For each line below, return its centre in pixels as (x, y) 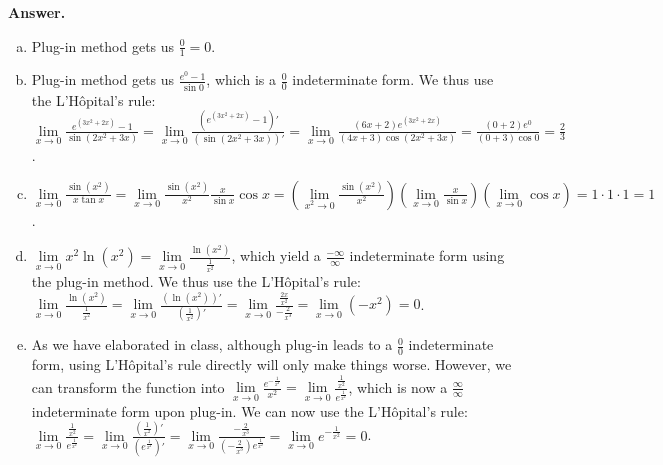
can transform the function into (128, 386)
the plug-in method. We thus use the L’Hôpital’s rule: (196, 281)
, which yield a (276, 255)
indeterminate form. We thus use (393, 79)
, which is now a (398, 386)
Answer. (37, 12)
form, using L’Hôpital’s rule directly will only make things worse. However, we (271, 364)
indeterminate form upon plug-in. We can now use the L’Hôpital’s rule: (249, 410)
